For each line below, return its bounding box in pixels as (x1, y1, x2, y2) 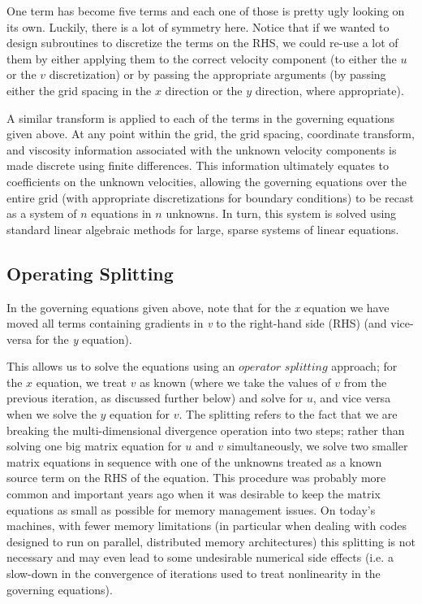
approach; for (331, 358, 398, 375)
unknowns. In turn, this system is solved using (166, 205, 397, 222)
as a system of (6, 205, 77, 222)
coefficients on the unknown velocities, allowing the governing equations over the (6, 172, 407, 189)
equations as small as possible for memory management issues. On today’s (6, 501, 376, 518)
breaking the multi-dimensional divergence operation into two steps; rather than (6, 421, 405, 438)
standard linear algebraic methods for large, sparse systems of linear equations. (6, 220, 399, 237)
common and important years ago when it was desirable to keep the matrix (6, 485, 381, 502)
